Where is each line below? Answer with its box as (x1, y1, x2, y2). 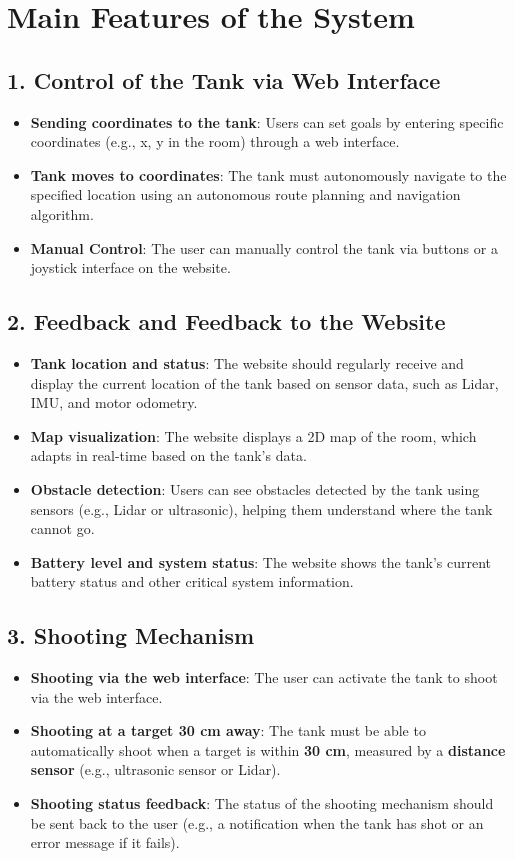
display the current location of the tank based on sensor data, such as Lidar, (30, 372, 499, 393)
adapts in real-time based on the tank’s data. (30, 445, 307, 466)
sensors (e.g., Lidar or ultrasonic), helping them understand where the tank (30, 498, 493, 519)
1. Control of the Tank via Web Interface (7, 64, 441, 95)
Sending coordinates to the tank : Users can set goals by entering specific (30, 111, 504, 132)
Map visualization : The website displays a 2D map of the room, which (30, 425, 477, 446)
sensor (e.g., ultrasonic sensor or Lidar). (30, 759, 281, 780)
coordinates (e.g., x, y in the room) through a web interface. (30, 131, 400, 152)
